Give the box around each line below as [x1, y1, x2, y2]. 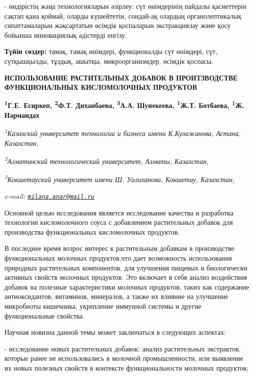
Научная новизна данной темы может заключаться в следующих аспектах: [4, 327, 226, 337]
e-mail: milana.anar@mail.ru [4, 190, 95, 201]
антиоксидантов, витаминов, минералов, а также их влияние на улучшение [4, 291, 228, 301]
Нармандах [4, 110, 40, 120]
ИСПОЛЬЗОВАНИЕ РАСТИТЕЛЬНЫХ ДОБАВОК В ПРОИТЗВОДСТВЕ [4, 72, 238, 82]
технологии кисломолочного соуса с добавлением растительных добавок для [4, 217, 233, 227]
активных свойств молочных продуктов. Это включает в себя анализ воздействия [4, 272, 247, 282]
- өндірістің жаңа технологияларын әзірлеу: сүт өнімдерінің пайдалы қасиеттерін [4, 1, 247, 11]
